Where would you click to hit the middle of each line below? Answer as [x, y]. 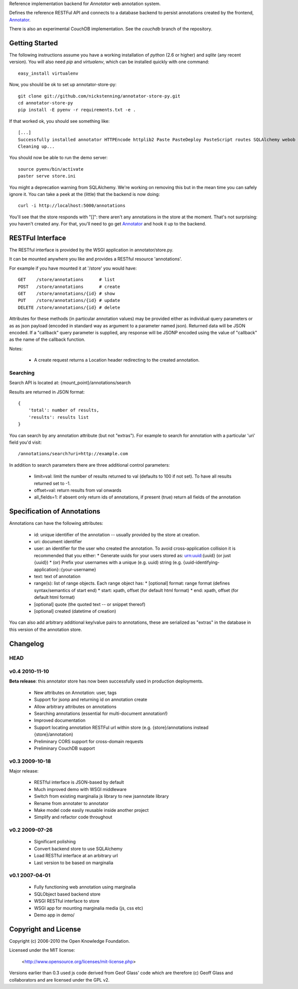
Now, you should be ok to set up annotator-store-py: [63, 85]
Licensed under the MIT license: [42, 950]
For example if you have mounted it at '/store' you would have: [73, 268]
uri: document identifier [58, 542]
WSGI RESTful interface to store [67, 901]
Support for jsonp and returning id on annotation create [91, 699]
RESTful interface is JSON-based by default [79, 782]
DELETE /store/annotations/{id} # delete [69, 307]
